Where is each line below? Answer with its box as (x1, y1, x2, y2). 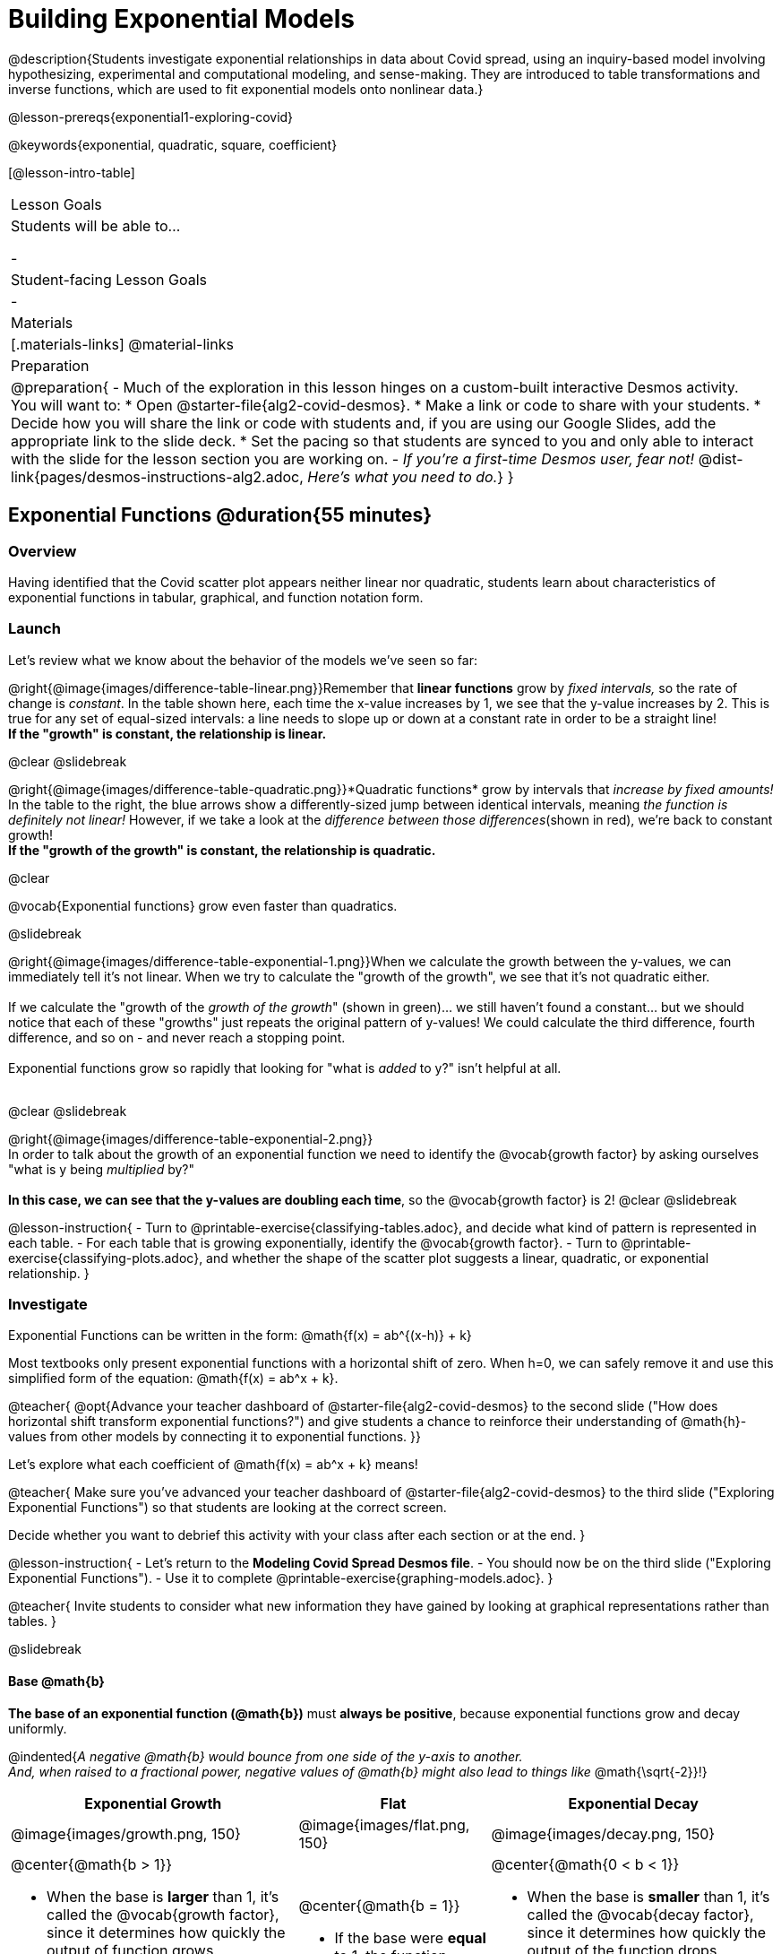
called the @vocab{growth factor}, (47, 1905, 279, 1924)
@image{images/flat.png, (298, 1815, 470, 1834)
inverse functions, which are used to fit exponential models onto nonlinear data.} (8, 81, 484, 97)
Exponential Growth (84, 1794, 222, 1812)
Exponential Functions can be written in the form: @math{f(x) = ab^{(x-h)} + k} (8, 1327, 472, 1344)
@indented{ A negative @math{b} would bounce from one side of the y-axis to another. (8, 1748, 523, 1764)
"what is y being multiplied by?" (8, 1161, 195, 1177)
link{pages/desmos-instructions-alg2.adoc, (11, 467, 304, 486)
